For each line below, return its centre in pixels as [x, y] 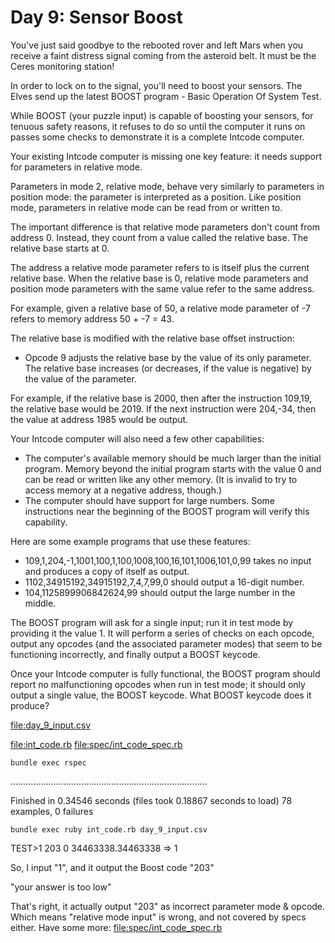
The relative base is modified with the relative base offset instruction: [152, 338]
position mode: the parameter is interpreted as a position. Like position [156, 197]
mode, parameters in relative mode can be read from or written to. [146, 207]
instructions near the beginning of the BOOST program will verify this [167, 511]
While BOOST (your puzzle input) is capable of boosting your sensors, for [162, 115]
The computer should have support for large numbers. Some [149, 500]
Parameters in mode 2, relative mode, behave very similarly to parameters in [167, 186]
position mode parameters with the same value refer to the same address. [162, 288]
